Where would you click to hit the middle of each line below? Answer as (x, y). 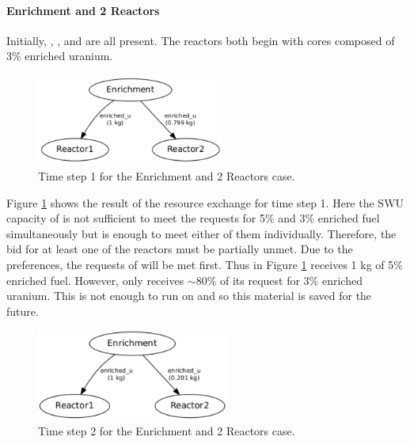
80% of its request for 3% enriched (279, 280)
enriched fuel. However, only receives (95, 280)
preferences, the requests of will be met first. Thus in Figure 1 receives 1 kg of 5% (205, 264)
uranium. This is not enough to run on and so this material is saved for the (189, 296)
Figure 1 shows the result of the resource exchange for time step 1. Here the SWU (205, 202)
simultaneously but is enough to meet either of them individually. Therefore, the (201, 233)
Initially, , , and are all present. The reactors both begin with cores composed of (201, 40)
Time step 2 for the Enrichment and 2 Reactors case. (167, 431)
